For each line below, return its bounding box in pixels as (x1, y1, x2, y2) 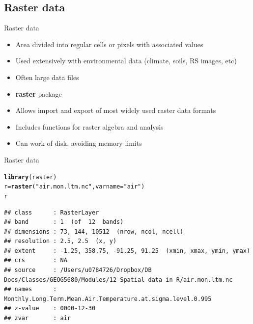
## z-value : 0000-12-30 (4, 305, 96, 312)
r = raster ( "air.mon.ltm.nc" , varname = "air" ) (4, 183, 145, 190)
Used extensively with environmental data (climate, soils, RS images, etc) (15, 55, 237, 66)
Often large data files (15, 72, 79, 82)
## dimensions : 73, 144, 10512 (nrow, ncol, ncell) (4, 228, 184, 235)
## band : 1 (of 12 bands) (4, 218, 124, 226)
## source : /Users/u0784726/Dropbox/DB (4, 267, 152, 274)
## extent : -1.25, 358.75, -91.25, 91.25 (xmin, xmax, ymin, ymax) (4, 247, 251, 254)
